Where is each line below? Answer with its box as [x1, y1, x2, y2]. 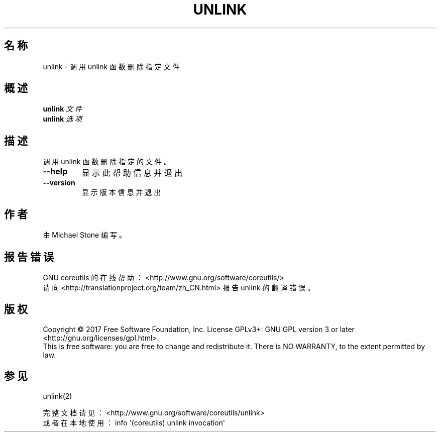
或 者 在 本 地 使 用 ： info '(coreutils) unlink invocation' [43, 418, 225, 427]
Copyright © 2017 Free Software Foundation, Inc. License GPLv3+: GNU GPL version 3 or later [43, 324, 355, 334]
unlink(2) [43, 391, 72, 400]
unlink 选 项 [43, 115, 82, 124]
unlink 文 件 [43, 104, 82, 114]
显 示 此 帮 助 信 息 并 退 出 [81, 168, 183, 178]
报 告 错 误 [4, 250, 54, 263]
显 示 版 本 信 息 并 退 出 [81, 188, 161, 197]
